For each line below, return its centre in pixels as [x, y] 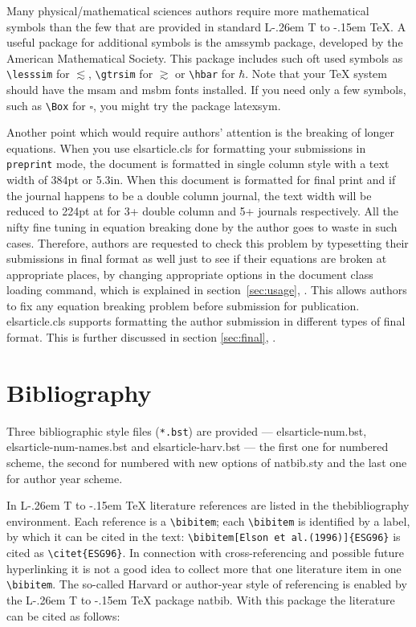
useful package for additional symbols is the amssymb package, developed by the [205, 42]
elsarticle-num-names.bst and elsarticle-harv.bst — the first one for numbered [198, 447]
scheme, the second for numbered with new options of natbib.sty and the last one [207, 463]
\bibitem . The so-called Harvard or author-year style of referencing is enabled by [207, 584]
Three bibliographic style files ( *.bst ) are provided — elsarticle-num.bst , [187, 430]
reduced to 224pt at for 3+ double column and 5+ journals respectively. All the [203, 211]
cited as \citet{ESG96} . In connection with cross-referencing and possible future [205, 553]
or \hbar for [205, 74]
